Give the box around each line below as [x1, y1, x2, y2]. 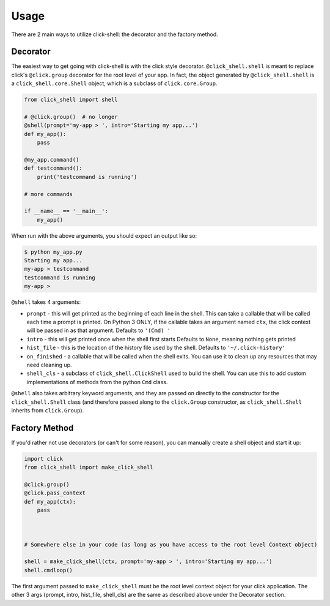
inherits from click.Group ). [11, 406, 84, 414]
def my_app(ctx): [24, 498, 76, 505]
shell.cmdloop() [24, 567, 73, 574]
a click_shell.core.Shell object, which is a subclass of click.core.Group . [11, 80, 218, 87]
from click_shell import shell [24, 96, 119, 104]
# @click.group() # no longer [24, 113, 119, 120]
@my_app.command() [24, 156, 79, 163]
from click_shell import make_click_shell [24, 464, 153, 471]
